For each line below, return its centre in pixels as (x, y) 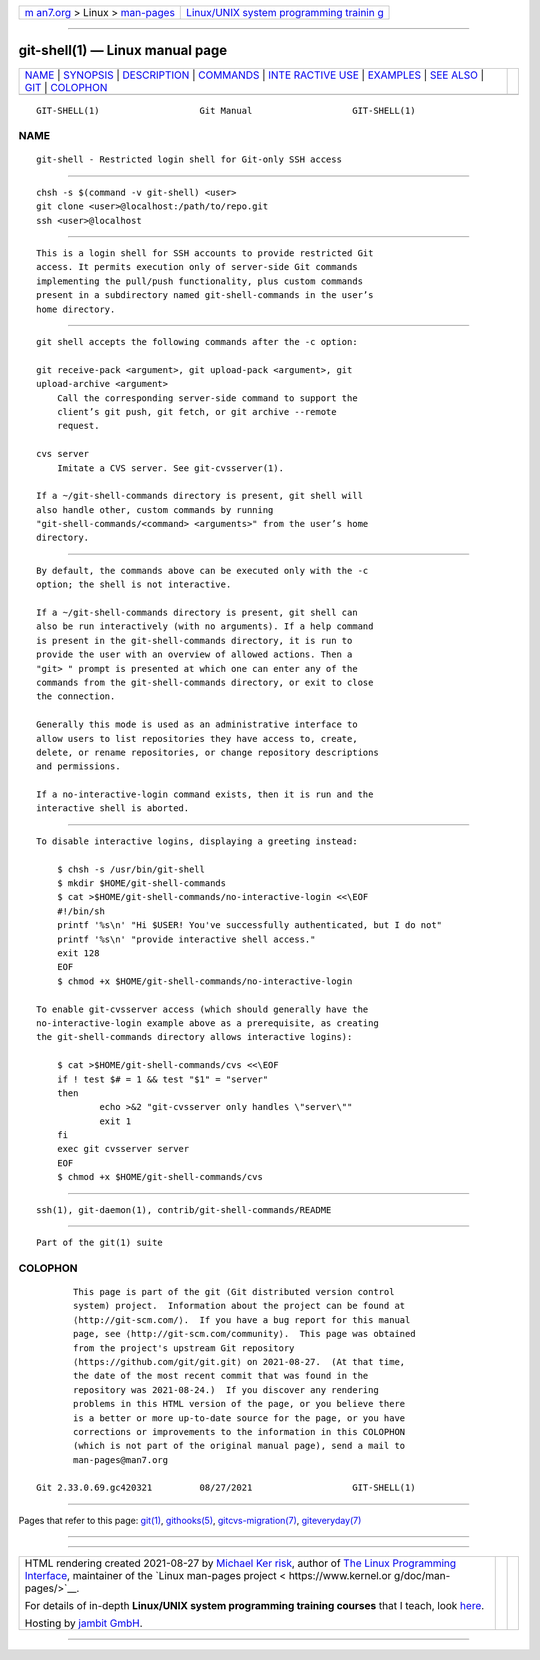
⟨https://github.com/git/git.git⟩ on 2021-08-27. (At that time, (239, 1361)
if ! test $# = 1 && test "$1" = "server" (162, 1079)
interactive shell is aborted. (113, 808)
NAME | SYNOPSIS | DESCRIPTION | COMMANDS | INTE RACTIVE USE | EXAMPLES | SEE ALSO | (254, 75)
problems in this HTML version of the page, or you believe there (239, 1404)
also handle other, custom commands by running (155, 509)
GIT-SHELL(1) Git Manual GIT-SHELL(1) (226, 110)
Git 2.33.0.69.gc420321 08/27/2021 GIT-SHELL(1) (226, 1488)
